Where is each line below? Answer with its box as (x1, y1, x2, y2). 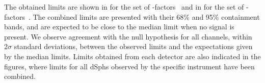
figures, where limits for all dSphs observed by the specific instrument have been (4, 61, 255, 71)
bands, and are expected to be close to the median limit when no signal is (4, 21, 234, 32)
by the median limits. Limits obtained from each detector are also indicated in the (4, 51, 261, 61)
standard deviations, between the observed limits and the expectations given (14, 41, 253, 52)
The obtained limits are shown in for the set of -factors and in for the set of (4, 2, 244, 12)
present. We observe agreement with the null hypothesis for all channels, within (4, 31, 252, 41)
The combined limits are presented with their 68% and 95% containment (33, 11, 260, 22)
